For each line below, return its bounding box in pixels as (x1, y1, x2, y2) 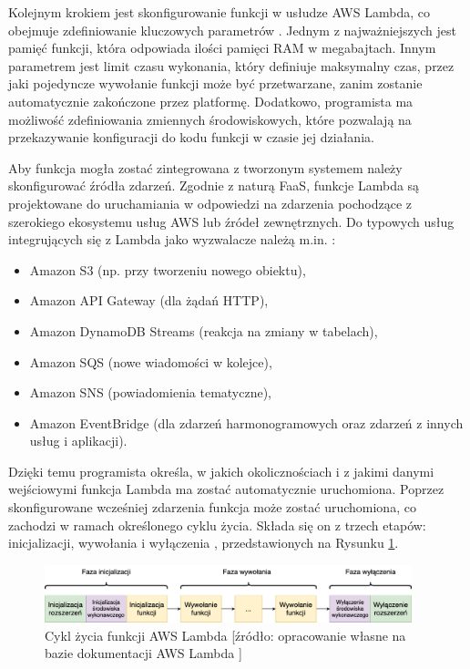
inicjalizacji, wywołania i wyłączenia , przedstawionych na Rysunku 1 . (8, 533, 399, 552)
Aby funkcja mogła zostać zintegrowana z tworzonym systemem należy (8, 158, 403, 177)
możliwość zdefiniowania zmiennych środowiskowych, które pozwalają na (8, 109, 412, 129)
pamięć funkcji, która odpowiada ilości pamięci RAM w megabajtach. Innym (8, 38, 436, 57)
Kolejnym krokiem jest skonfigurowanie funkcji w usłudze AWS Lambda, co (8, 3, 430, 21)
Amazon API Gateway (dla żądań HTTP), (29, 291, 269, 310)
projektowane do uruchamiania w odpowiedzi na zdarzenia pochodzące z (8, 193, 413, 212)
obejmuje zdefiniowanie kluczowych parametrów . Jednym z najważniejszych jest (8, 20, 456, 39)
